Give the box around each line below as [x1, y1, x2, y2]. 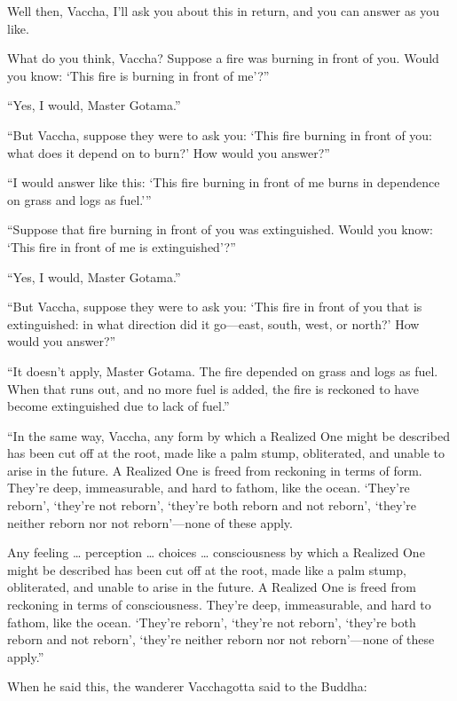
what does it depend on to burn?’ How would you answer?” [7, 143, 330, 161]
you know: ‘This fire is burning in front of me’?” [7, 66, 270, 84]
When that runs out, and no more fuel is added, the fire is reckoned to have [7, 379, 419, 398]
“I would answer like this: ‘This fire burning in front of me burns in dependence [7, 173, 440, 192]
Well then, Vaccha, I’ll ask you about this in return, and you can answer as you [7, 2, 439, 20]
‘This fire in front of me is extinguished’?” [7, 237, 236, 256]
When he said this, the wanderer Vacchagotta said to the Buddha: [7, 677, 367, 696]
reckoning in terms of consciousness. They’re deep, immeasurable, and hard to [7, 595, 431, 614]
